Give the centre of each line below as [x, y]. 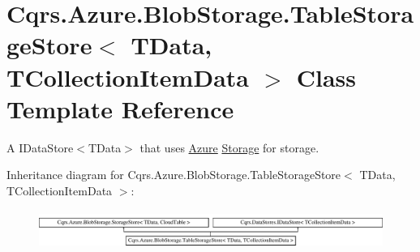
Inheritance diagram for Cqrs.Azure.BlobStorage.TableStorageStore [174, 175]
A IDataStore [40, 147]
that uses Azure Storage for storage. [229, 147]
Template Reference [120, 108]
